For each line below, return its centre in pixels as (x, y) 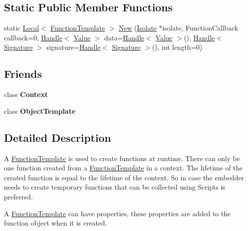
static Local (22, 28)
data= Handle (124, 37)
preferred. (18, 196)
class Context (26, 94)
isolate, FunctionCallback (200, 28)
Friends (23, 74)
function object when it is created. (55, 223)
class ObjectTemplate (40, 111)
